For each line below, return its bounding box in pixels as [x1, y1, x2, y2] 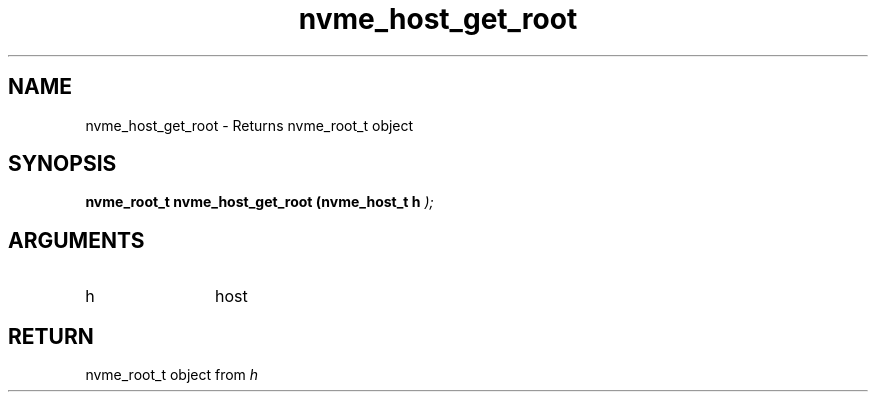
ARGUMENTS [8, 227, 145, 253]
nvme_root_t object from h [85, 366, 259, 384]
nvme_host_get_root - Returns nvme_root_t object [85, 116, 414, 134]
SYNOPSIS [8, 151, 117, 177]
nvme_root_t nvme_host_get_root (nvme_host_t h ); [85, 193, 434, 211]
